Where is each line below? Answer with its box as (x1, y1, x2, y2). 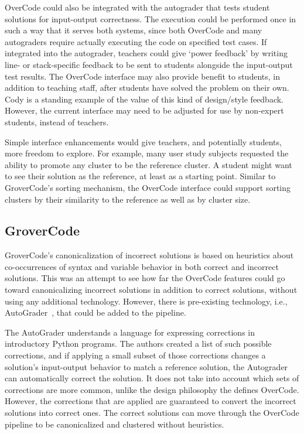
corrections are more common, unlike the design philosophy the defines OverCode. (5, 383, 299, 395)
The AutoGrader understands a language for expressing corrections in (5, 326, 255, 338)
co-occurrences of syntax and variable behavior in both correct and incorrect (5, 260, 279, 272)
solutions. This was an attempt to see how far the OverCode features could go (5, 272, 285, 284)
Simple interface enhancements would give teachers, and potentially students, (5, 135, 282, 148)
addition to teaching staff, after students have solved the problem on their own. (5, 81, 289, 94)
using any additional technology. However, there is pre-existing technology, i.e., (5, 295, 288, 307)
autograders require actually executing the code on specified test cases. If (5, 35, 267, 47)
